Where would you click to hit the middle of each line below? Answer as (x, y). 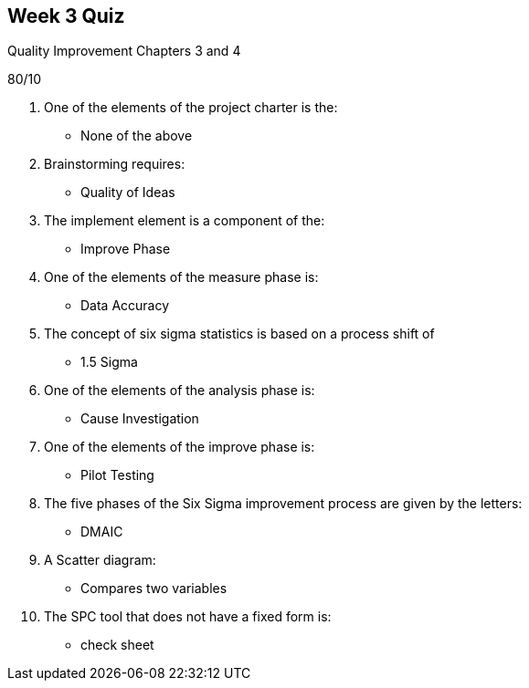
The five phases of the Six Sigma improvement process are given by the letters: (283, 504)
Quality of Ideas (128, 193)
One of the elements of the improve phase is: (180, 447)
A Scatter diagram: (100, 560)
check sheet (117, 645)
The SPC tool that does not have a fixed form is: (188, 617)
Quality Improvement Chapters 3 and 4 (124, 51)
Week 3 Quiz (66, 16)
